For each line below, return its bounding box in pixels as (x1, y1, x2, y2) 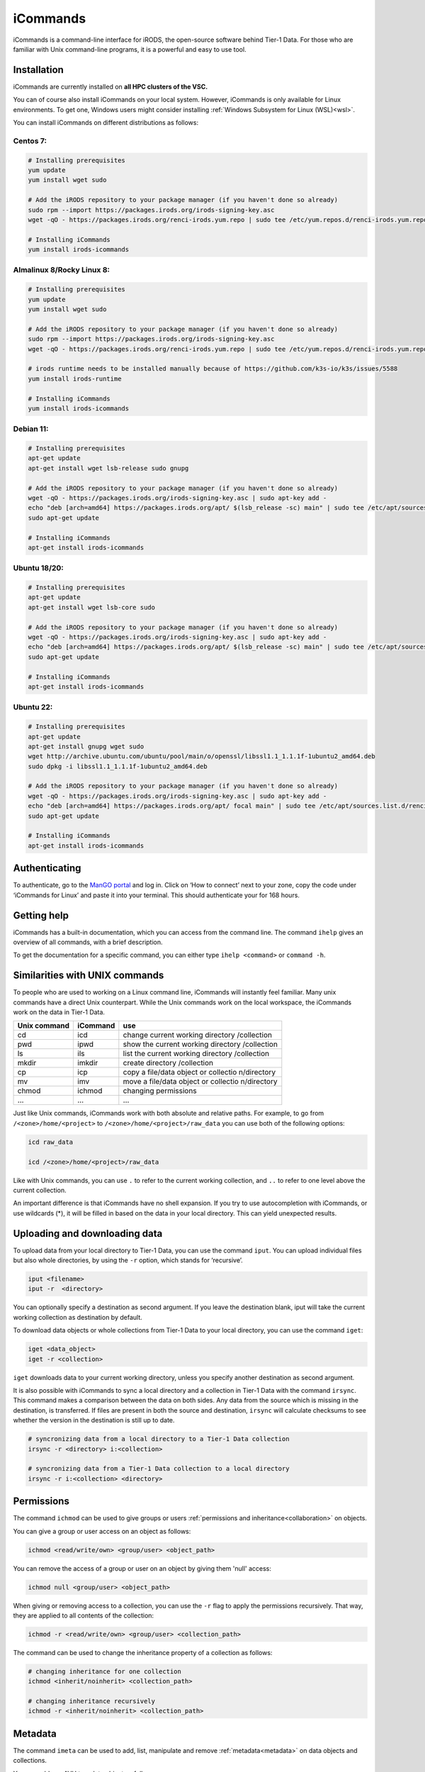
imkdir (77, 1058, 98, 1068)
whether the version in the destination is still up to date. (13, 1416, 175, 1425)
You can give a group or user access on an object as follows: (13, 1527, 191, 1535)
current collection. (13, 1186, 67, 1194)
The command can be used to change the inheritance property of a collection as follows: (13, 1648, 273, 1656)
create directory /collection (123, 1058, 214, 1068)
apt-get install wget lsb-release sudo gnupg (28, 464, 189, 472)
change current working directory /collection (123, 1030, 273, 1040)
